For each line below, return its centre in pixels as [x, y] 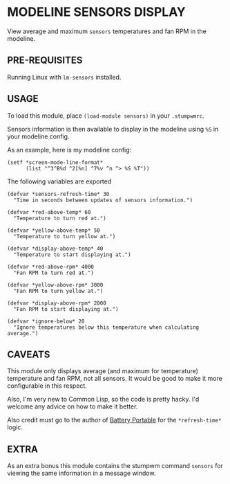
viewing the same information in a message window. [82, 473]
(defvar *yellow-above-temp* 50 [54, 230]
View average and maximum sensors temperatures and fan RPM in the [107, 31]
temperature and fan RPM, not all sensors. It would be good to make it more [115, 379]
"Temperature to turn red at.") [60, 218]
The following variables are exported [59, 181]
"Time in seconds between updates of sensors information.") [103, 200]
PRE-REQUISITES [45, 61]
